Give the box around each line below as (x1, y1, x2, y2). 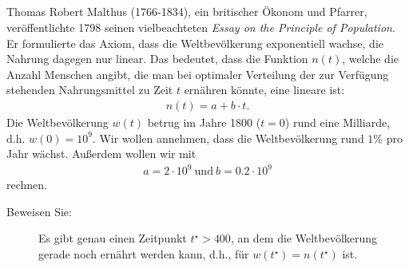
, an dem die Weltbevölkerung (230, 230, 378, 246)
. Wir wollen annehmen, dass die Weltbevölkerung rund (92, 129, 364, 146)
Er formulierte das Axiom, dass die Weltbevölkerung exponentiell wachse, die (6, 34, 383, 51)
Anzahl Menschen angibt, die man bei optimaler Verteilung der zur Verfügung (6, 65, 389, 82)
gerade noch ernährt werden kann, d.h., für (38, 246, 249, 262)
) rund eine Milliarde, (284, 113, 391, 130)
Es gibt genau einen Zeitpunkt (38, 230, 187, 246)
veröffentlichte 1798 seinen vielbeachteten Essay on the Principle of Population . (6, 18, 395, 35)
